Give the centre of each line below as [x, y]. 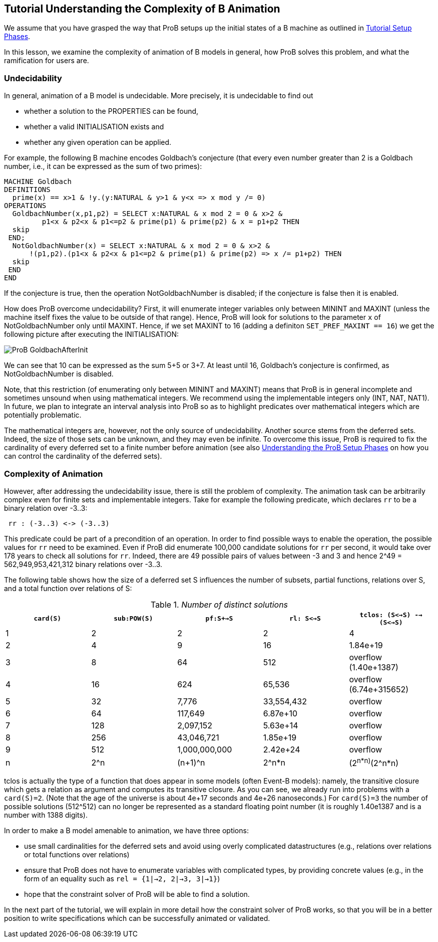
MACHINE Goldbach [38, 182]
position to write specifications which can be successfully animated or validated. [137, 918]
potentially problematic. [43, 415]
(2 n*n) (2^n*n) [374, 762]
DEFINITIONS [27, 190]
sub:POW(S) [133, 619]
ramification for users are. [47, 61]
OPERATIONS [25, 206]
